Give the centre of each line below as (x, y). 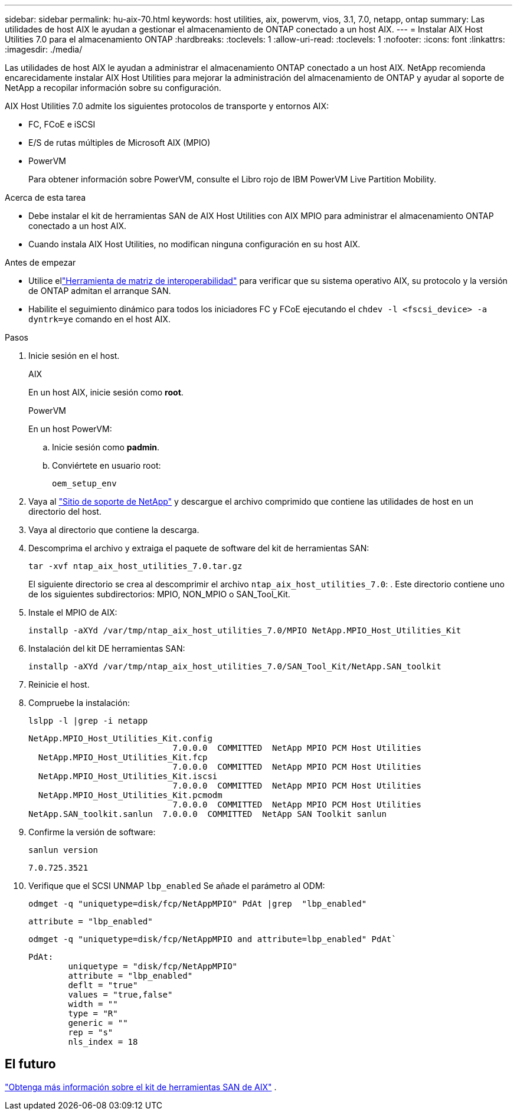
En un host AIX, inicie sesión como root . (106, 392)
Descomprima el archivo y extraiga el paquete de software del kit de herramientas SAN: (199, 548)
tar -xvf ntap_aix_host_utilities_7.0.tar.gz (135, 566)
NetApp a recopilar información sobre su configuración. (113, 88)
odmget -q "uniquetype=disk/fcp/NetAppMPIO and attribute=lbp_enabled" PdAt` (212, 939)
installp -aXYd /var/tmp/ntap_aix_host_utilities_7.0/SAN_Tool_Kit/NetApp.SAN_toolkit (235, 666)
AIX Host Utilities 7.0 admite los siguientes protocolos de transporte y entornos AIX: (167, 106)
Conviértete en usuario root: (107, 465)
